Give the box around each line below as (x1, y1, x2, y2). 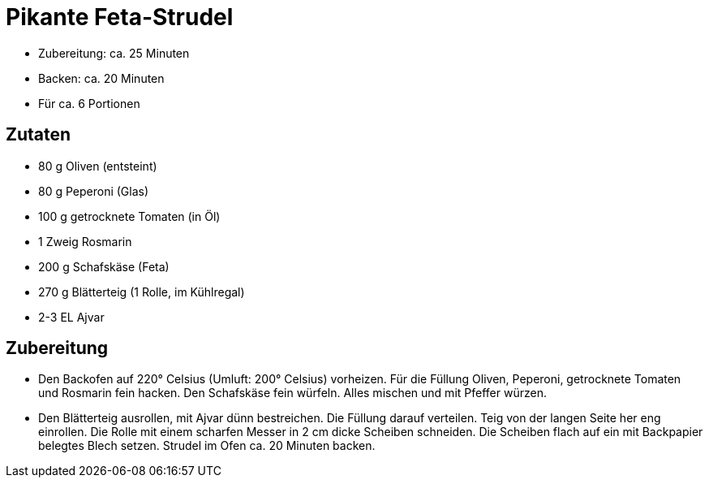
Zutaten (6, 124, 71, 145)
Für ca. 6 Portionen (38, 96, 140, 110)
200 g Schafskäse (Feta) (38, 259, 170, 274)
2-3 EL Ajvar (38, 309, 105, 324)
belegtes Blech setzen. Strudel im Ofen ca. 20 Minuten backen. (38, 439, 376, 453)
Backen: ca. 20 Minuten (38, 71, 165, 85)
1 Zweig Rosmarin (38, 234, 132, 248)
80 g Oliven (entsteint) (38, 158, 157, 173)
